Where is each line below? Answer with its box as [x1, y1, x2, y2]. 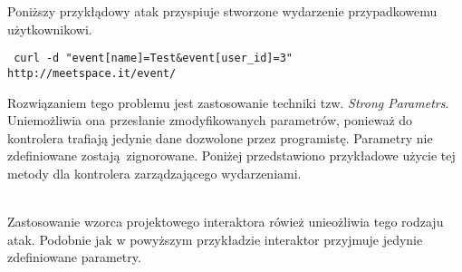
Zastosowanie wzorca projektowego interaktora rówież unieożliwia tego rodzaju [7, 212, 444, 231]
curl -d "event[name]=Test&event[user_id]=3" [14, 52, 293, 65]
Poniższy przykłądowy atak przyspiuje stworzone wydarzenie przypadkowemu [7, 2, 438, 20]
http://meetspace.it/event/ [7, 66, 177, 80]
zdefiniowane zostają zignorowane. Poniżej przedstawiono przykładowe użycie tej [7, 146, 456, 165]
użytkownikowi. [7, 19, 92, 38]
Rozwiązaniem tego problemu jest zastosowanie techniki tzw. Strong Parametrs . [7, 92, 449, 112]
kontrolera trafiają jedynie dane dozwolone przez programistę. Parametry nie [7, 128, 433, 147]
